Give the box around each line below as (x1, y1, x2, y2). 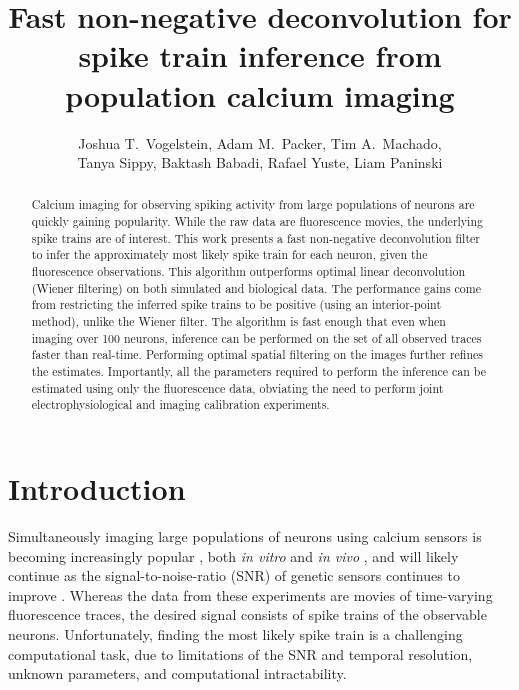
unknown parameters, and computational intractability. (8, 663, 347, 684)
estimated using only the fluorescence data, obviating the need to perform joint (31, 379, 444, 396)
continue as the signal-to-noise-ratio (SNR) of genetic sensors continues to (8, 565, 460, 586)
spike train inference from (78, 35, 442, 76)
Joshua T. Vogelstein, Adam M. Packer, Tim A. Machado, (78, 132, 442, 153)
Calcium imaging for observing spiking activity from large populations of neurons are (31, 196, 475, 213)
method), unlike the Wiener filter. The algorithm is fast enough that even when (31, 313, 446, 330)
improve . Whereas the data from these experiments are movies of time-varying (8, 584, 493, 605)
